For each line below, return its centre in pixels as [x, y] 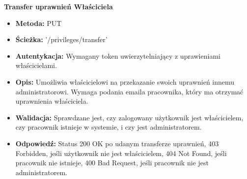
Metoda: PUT [39, 23]
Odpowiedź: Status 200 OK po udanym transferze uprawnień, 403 [117, 143]
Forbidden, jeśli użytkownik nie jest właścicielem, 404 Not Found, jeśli [121, 153]
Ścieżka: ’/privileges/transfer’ [61, 39]
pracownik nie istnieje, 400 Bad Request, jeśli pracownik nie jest [112, 163]
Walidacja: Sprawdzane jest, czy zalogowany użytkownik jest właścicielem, [129, 117]
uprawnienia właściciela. [52, 101]
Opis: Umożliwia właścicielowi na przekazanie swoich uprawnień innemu [125, 81]
